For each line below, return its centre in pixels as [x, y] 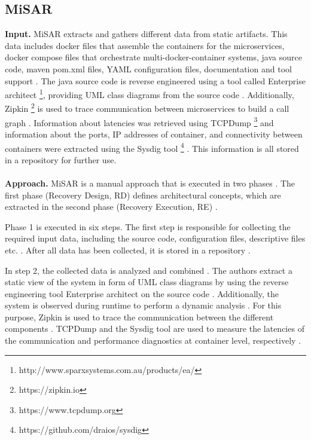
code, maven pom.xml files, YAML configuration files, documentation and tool [148, 68]
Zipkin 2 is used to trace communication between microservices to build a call [147, 108]
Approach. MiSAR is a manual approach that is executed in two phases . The [150, 183]
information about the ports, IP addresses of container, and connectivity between [154, 134]
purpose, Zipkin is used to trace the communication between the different [139, 317]
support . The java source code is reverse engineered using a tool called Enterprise [155, 80]
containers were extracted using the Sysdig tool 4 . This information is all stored [152, 147]
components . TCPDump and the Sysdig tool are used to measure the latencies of [155, 329]
